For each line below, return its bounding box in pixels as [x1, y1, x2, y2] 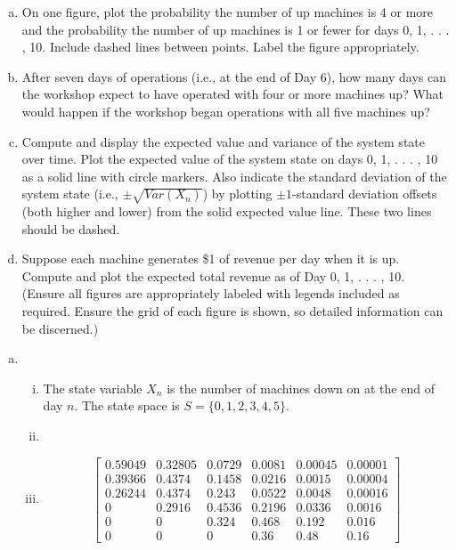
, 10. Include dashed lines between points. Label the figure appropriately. [21, 37, 419, 56]
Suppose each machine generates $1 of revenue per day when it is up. [21, 249, 400, 268]
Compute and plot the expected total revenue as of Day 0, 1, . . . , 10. [21, 266, 405, 285]
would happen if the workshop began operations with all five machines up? [21, 101, 430, 120]
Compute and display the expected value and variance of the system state [21, 132, 425, 150]
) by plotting [202, 184, 273, 203]
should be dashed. [21, 219, 120, 238]
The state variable [43, 378, 142, 397]
